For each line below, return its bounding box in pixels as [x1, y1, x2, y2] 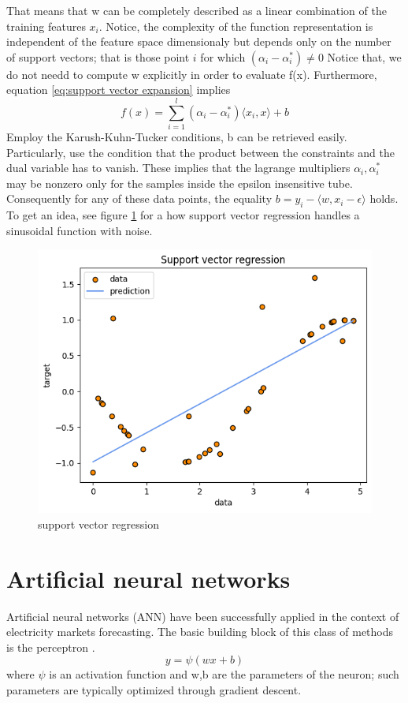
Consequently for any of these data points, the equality [6, 190, 273, 207]
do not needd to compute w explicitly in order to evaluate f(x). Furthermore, [6, 65, 377, 82]
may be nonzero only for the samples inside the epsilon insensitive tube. [6, 174, 353, 191]
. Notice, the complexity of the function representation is [98, 17, 373, 34]
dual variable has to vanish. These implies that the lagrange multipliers [6, 159, 351, 176]
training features [6, 17, 86, 34]
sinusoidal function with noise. [6, 222, 153, 238]
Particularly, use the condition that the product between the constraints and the [6, 144, 395, 160]
